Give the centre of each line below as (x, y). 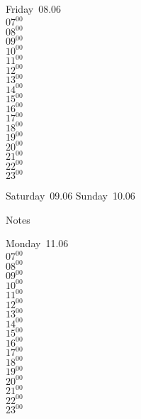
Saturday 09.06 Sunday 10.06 (70, 196)
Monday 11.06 (37, 243)
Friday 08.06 (34, 9)
